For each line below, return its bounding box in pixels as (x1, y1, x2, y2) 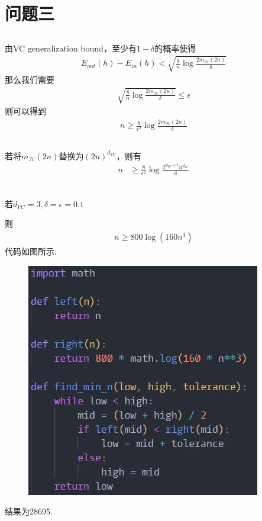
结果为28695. (5, 505, 53, 517)
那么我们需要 (5, 73, 54, 85)
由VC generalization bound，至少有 (5, 41, 137, 54)
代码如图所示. (5, 245, 57, 258)
